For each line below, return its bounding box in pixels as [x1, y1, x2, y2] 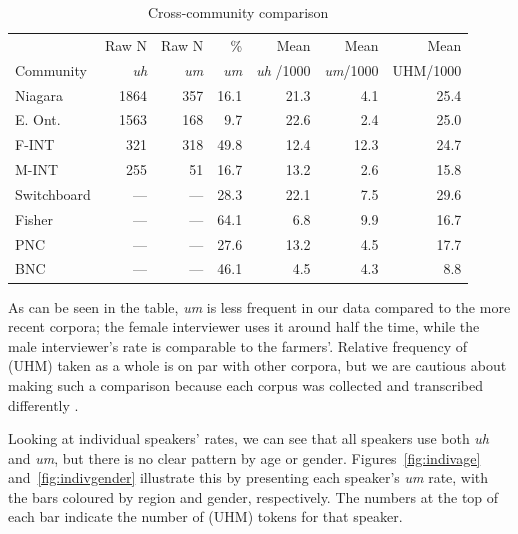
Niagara [15, 84, 63, 105]
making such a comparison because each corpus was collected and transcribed [8, 374, 484, 395]
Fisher [15, 208, 54, 229]
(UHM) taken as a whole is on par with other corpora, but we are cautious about [8, 355, 507, 376]
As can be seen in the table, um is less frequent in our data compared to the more [8, 296, 511, 317]
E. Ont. [15, 109, 61, 130]
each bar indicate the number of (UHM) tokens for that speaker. [8, 506, 403, 527]
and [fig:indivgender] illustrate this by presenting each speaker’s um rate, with [8, 467, 489, 488]
